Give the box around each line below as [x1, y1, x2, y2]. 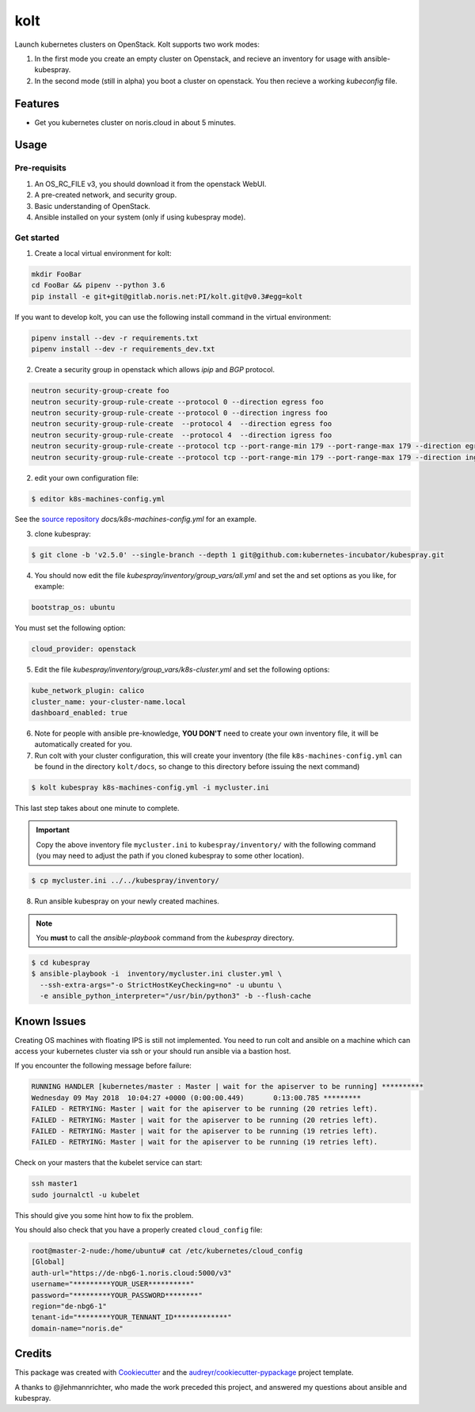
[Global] [31, 1258, 66, 1266]
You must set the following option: [14, 623, 126, 633]
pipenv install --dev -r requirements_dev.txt [31, 344, 215, 354]
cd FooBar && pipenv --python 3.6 [31, 281, 165, 290]
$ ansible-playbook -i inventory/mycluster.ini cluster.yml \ [31, 969, 283, 978]
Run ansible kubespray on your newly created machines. [34, 896, 219, 906]
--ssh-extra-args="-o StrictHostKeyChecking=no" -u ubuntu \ [40, 980, 283, 989]
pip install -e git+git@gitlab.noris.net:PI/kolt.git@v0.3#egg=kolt [31, 291, 303, 301]
